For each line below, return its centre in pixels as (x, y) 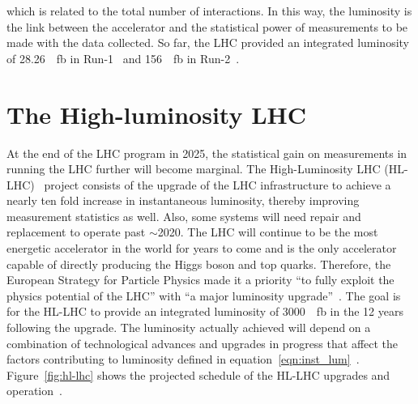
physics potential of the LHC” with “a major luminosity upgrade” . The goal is (204, 295)
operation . (34, 391)
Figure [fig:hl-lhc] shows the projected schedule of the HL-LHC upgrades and (198, 374)
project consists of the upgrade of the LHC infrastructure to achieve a (218, 184)
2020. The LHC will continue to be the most (268, 232)
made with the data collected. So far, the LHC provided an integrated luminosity (208, 43)
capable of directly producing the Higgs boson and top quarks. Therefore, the (199, 264)
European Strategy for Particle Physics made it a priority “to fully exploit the (200, 280)
